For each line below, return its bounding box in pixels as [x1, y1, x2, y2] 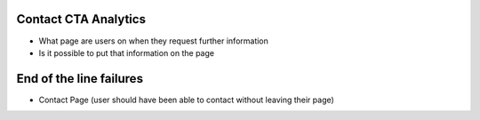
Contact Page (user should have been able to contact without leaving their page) [38, 94, 335, 105]
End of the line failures [16, 71, 144, 86]
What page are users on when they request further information [38, 36, 268, 46]
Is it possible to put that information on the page [38, 47, 215, 58]
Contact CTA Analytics [16, 12, 147, 27]
